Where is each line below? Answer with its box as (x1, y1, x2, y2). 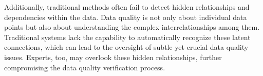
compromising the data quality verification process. (4, 62, 165, 72)
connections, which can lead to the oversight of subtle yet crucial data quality (4, 42, 249, 52)
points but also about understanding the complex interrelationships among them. (4, 22, 260, 32)
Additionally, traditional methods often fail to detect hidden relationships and (4, 2, 250, 12)
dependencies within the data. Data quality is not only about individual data (4, 11, 247, 22)
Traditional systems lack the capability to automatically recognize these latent (4, 31, 251, 42)
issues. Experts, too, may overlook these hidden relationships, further (4, 51, 222, 62)
